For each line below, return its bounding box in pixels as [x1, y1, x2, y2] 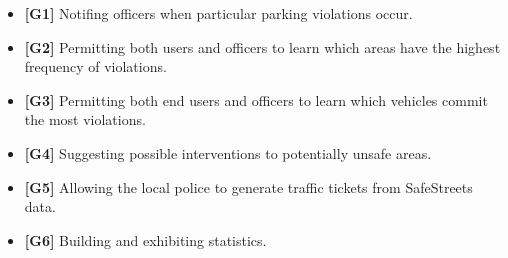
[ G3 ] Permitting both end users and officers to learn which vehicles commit [24, 89, 488, 110]
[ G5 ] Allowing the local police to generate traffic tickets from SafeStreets [24, 176, 473, 197]
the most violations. [24, 109, 146, 130]
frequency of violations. [24, 56, 167, 77]
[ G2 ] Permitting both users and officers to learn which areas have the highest [24, 36, 501, 57]
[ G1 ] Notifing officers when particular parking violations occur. [24, 3, 413, 23]
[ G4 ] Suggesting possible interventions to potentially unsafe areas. [24, 142, 432, 163]
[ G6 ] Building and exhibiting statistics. [24, 229, 267, 250]
